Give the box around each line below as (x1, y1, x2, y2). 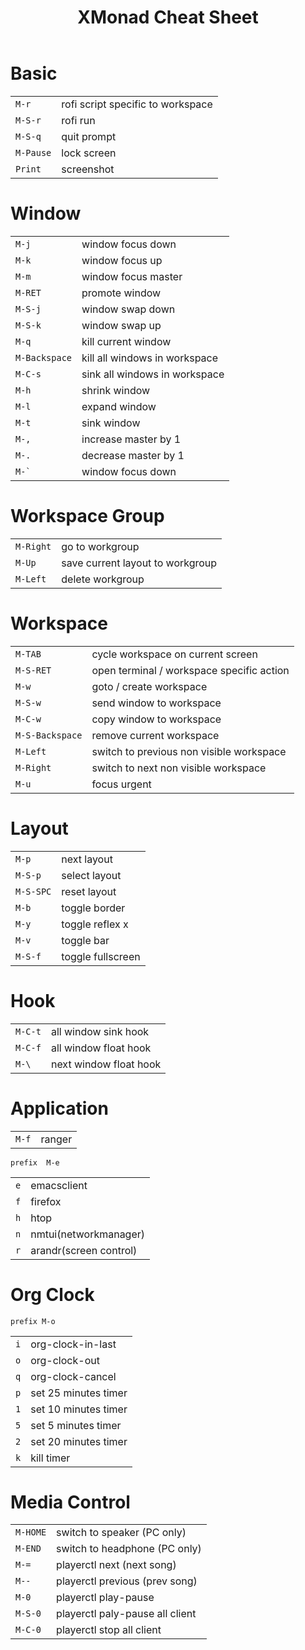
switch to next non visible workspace (91, 761, 267, 775)
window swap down (81, 302, 176, 316)
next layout (61, 852, 113, 866)
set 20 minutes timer (30, 1434, 128, 1448)
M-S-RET (15, 664, 52, 676)
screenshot (61, 162, 115, 176)
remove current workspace (91, 728, 220, 742)
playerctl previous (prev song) (56, 1574, 198, 1588)
